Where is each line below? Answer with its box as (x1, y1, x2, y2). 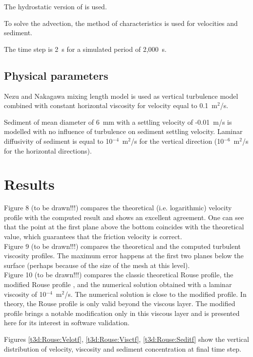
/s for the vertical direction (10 (130, 135, 224, 146)
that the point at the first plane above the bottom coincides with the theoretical (4, 222, 244, 232)
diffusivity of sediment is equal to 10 (4, 135, 113, 146)
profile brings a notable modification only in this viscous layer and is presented (4, 308, 240, 318)
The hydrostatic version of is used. (4, 1, 107, 11)
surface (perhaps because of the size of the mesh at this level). (4, 260, 190, 270)
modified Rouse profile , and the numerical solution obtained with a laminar (4, 279, 232, 290)
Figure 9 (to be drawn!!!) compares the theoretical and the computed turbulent (4, 241, 241, 251)
